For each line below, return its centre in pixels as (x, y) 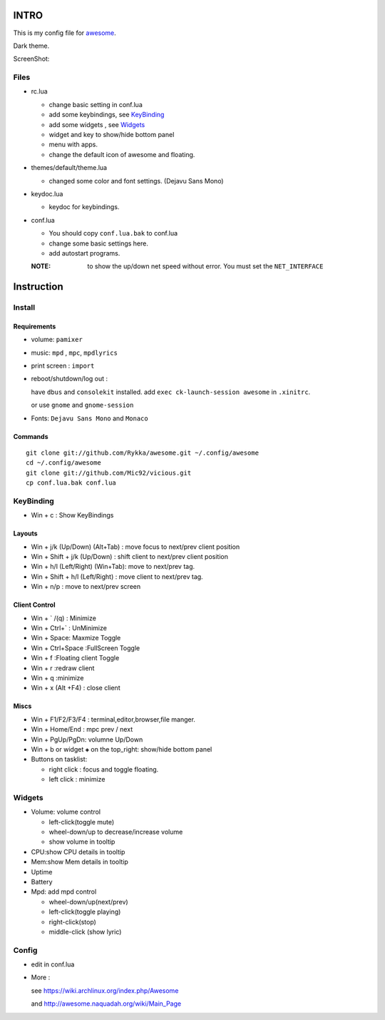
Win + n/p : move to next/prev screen (86, 587)
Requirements (35, 326)
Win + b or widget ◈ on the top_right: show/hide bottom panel (122, 749)
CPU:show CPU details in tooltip (78, 852)
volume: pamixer (57, 340)
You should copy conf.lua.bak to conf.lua (113, 233)
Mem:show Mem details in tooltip (79, 862)
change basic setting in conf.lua (96, 104)
